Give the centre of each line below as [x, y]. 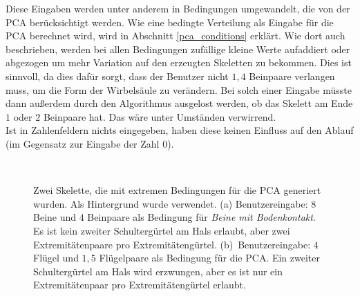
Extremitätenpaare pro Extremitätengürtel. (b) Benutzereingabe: [172, 244]
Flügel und [56, 258]
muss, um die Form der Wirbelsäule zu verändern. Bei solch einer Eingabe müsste [179, 89]
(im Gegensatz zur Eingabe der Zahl [83, 143]
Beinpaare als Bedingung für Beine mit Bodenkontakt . [201, 217]
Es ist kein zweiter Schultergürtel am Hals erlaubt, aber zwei [162, 230]
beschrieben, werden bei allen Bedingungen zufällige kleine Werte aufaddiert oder [178, 49]
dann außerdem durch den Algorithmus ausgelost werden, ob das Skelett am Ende [179, 103]
